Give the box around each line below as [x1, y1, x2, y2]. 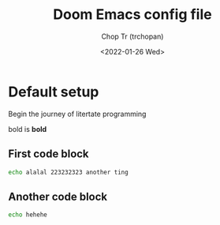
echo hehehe [8, 211, 47, 219]
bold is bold [8, 124, 47, 133]
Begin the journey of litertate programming [8, 109, 147, 118]
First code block [8, 148, 89, 161]
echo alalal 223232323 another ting [8, 168, 129, 176]
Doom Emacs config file [53, 6, 212, 24]
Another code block [8, 189, 108, 203]
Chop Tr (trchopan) [101, 32, 164, 41]
